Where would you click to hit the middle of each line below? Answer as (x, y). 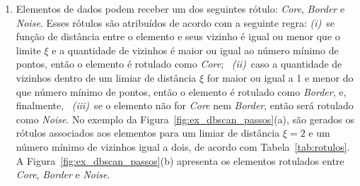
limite (28, 50)
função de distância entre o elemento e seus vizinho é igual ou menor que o (178, 36)
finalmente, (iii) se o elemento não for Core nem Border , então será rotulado (185, 105)
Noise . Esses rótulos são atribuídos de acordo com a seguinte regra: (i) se (175, 22)
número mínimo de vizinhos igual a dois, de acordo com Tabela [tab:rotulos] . (183, 146)
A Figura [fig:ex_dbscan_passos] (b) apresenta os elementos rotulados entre (180, 160)
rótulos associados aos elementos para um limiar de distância (148, 133)
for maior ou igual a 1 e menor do (280, 77)
